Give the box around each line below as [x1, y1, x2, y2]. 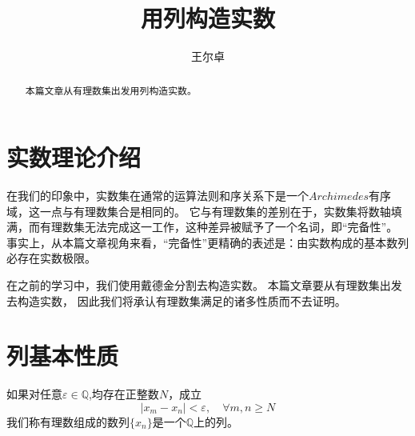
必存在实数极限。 [6, 250, 96, 266]
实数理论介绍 [6, 141, 142, 174]
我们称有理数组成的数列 [6, 413, 130, 430]
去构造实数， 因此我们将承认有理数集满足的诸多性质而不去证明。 [6, 292, 346, 309]
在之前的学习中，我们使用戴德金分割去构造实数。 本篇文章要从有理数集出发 [6, 277, 402, 294]
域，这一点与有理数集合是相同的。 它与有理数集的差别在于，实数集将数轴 [6, 202, 391, 219]
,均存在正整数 [88, 386, 159, 402]
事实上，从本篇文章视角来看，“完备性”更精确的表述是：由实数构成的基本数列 [6, 234, 409, 250]
